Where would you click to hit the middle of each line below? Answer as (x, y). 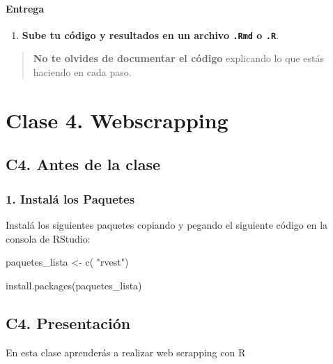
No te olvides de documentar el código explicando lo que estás (178, 58)
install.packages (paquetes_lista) (74, 285)
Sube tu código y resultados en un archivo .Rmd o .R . (150, 35)
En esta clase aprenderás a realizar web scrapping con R (126, 352)
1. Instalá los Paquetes (70, 198)
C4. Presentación (68, 323)
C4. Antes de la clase (83, 164)
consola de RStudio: (48, 238)
